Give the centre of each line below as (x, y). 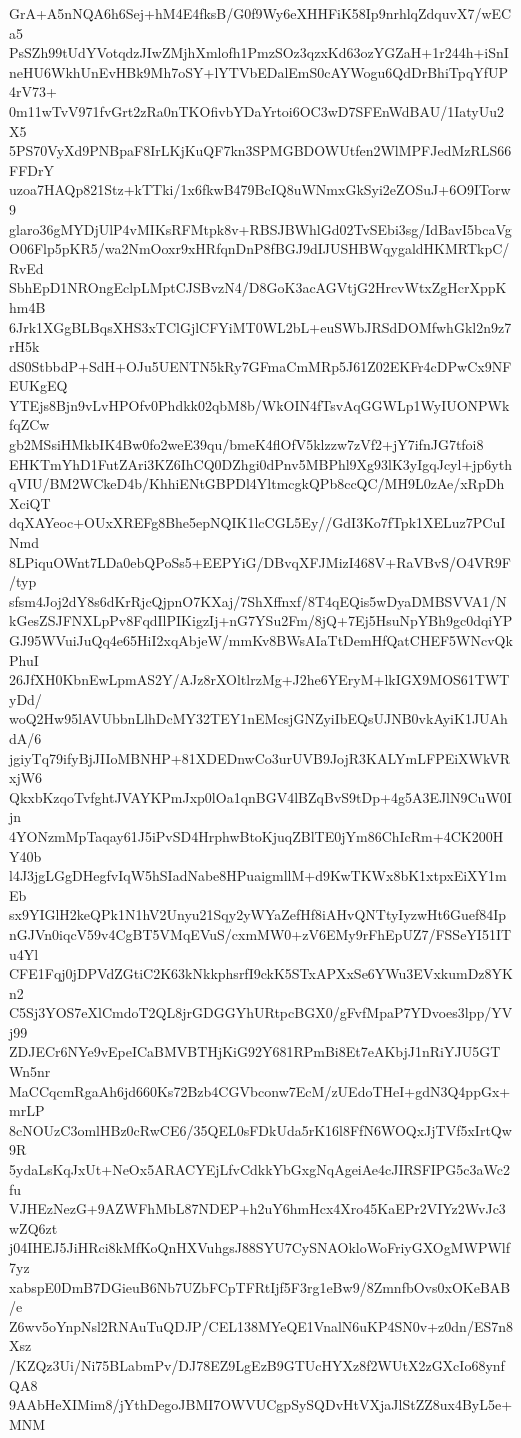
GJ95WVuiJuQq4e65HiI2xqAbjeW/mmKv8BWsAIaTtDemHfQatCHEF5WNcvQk (261, 640)
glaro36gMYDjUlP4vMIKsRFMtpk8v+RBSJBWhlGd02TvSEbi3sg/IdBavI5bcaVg (260, 228)
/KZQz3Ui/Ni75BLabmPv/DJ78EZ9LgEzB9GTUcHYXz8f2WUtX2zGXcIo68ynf (257, 1364)
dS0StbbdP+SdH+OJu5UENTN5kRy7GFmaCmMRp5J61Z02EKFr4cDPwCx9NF (260, 365)
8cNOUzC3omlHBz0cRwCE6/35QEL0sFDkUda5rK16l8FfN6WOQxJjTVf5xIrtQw (260, 1129)
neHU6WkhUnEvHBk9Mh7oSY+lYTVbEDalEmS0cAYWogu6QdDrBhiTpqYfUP (259, 71)
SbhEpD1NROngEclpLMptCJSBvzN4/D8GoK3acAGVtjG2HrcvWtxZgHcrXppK (258, 287)
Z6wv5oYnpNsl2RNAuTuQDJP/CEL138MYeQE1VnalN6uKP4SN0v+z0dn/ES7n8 (261, 1325)
